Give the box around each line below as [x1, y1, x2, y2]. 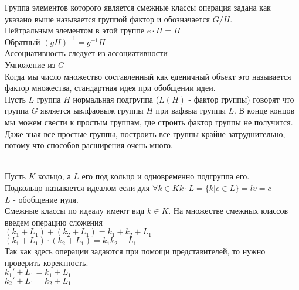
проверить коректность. [5, 256, 89, 268]
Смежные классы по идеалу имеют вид [5, 204, 145, 217]
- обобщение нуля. [13, 193, 79, 205]
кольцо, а [38, 170, 71, 182]
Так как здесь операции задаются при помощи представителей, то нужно [5, 245, 266, 257]
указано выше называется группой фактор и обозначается [5, 12, 210, 25]
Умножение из [5, 58, 56, 70]
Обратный [5, 35, 40, 47]
